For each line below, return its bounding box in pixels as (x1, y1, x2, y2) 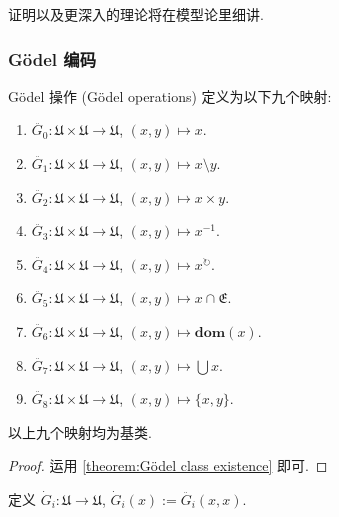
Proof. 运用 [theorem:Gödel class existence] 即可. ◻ (8, 455, 328, 476)
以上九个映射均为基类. (8, 421, 152, 442)
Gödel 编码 (8, 46, 96, 71)
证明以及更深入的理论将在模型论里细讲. (8, 4, 264, 24)
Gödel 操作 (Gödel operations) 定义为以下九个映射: (8, 85, 332, 106)
